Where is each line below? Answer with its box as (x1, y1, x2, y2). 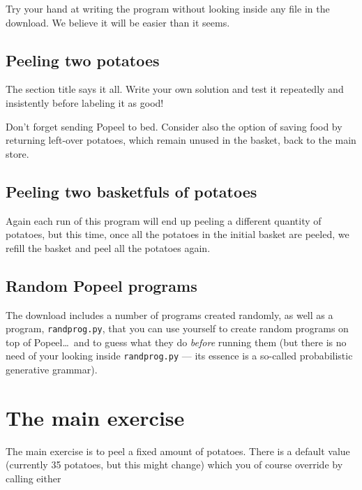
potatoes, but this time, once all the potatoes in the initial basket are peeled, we (6, 227, 349, 242)
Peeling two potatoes (6, 49, 160, 70)
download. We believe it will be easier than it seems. (6, 15, 230, 29)
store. (6, 146, 29, 161)
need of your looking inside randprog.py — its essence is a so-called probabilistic (6, 348, 353, 363)
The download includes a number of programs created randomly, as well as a (6, 307, 333, 322)
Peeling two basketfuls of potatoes (6, 180, 257, 202)
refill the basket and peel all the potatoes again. (6, 240, 211, 255)
